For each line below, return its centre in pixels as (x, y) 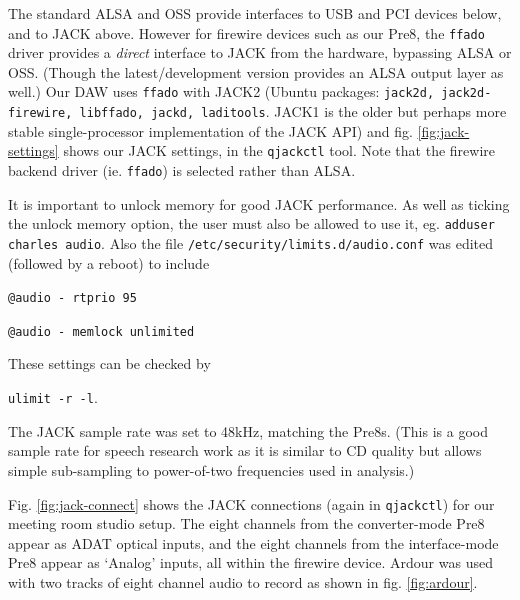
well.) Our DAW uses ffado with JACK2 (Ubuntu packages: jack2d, (221, 91)
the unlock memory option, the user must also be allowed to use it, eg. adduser (251, 223)
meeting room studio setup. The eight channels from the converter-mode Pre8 (246, 523)
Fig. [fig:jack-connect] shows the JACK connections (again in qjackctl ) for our (251, 503)
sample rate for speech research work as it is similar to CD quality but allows (245, 450)
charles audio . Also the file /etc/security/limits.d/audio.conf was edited (251, 242)
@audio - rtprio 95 (72, 298)
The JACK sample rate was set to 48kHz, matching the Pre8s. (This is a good (248, 430)
